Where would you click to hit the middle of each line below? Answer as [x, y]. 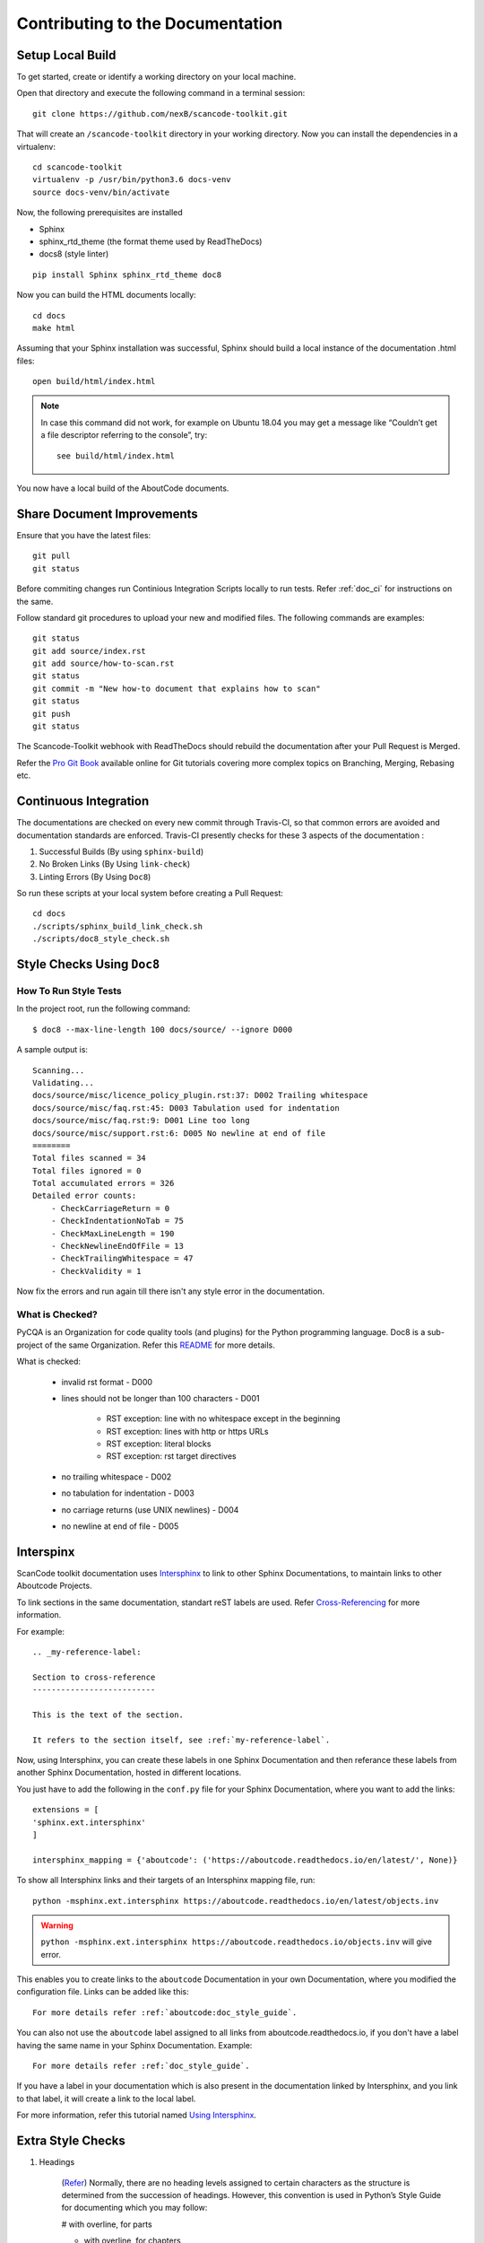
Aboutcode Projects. [55, 1586]
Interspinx [46, 1552]
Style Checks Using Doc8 [88, 964]
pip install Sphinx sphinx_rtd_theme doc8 [127, 275]
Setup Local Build [66, 55]
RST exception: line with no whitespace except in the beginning [223, 1418]
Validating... [63, 1082]
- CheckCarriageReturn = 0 [110, 1208]
